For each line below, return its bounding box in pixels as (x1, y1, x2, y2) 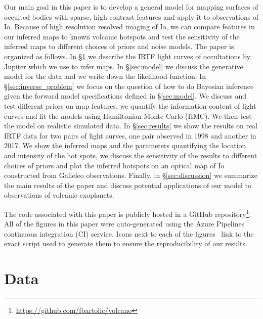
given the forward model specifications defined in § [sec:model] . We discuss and (4, 90, 247, 101)
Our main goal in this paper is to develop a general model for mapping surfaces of (4, 2, 258, 12)
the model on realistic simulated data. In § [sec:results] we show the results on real (4, 120, 257, 131)
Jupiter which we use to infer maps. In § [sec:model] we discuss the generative (4, 61, 243, 71)
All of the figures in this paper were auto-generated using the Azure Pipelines (4, 218, 245, 229)
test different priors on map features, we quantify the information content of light (4, 100, 256, 111)
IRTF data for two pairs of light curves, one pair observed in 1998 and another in (4, 130, 256, 141)
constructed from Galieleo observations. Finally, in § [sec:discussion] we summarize (4, 170, 257, 180)
